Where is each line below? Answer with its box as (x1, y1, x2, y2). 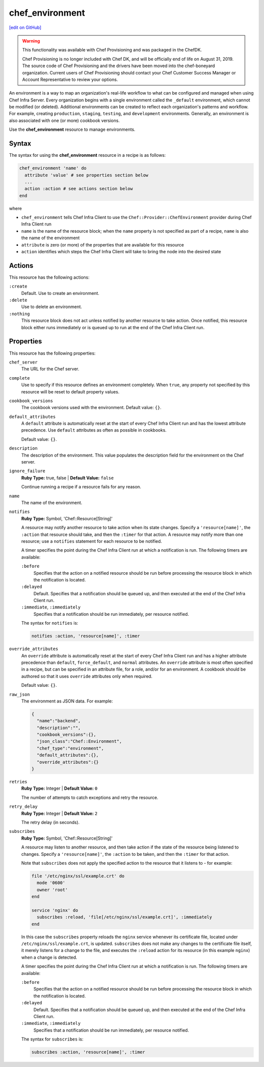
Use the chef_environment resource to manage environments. (9, 126, 135, 132)
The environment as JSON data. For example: (21, 698, 113, 704)
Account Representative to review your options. (22, 76, 118, 82)
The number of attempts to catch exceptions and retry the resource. (21, 794, 158, 800)
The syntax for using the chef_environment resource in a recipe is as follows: (9, 152, 166, 158)
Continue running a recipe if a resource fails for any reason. (21, 484, 141, 490)
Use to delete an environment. (21, 304, 83, 310)
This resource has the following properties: (9, 350, 96, 356)
